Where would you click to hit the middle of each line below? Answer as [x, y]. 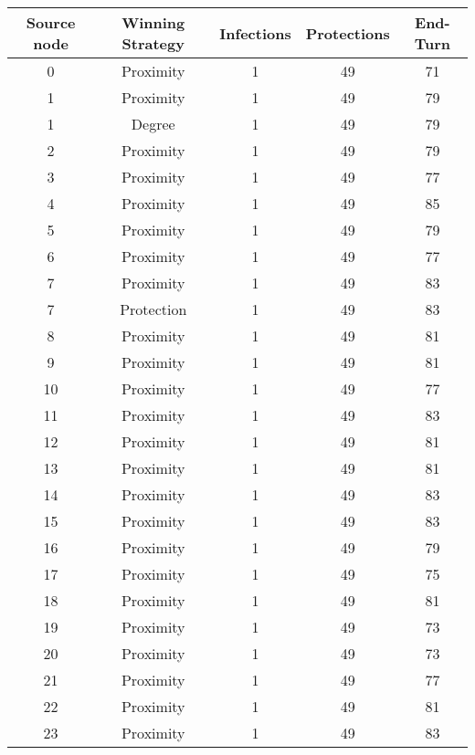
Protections [348, 33]
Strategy [153, 43]
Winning [153, 22]
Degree [153, 124]
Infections [255, 33]
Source [51, 22]
